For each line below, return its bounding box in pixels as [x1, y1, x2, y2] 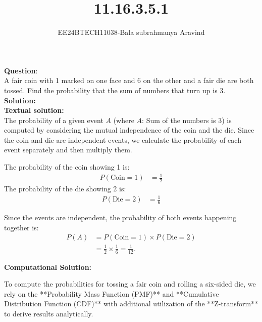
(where [113, 114, 134, 125]
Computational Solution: [4, 261, 92, 272]
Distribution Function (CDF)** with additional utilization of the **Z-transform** [4, 298, 258, 309]
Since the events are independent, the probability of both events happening [4, 212, 237, 222]
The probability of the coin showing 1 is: [4, 162, 130, 172]
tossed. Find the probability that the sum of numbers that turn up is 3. [4, 85, 226, 95]
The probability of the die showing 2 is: [4, 183, 126, 194]
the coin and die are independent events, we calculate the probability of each [4, 134, 241, 145]
